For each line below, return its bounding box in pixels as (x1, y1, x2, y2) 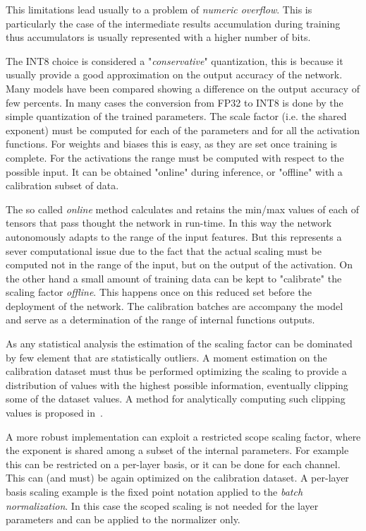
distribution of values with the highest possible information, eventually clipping (6, 377, 348, 392)
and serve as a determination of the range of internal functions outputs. (6, 312, 315, 327)
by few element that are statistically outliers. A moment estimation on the (6, 350, 327, 364)
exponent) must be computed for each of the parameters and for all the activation (6, 122, 360, 137)
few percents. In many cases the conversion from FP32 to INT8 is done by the (6, 95, 343, 109)
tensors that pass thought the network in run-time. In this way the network (6, 215, 332, 230)
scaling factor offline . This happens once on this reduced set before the (6, 285, 312, 299)
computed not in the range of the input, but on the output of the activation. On (6, 257, 353, 272)
